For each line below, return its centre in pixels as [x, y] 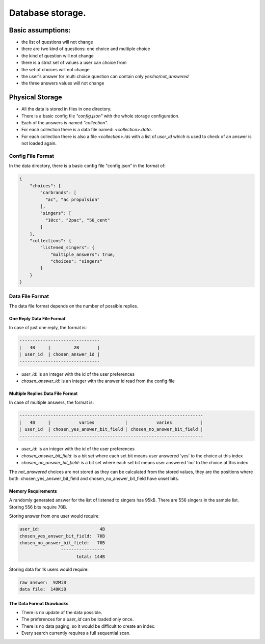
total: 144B [91, 557]
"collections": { [51, 240]
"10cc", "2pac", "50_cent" [78, 220]
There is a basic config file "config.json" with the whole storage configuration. [100, 116]
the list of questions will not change [57, 42]
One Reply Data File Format [37, 318]
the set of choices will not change [55, 69]
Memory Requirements [33, 491]
